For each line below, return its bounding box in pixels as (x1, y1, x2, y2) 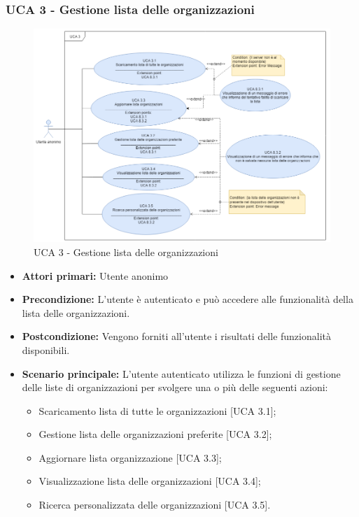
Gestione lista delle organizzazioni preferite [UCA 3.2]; (38, 427, 272, 441)
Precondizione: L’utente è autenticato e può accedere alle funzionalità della (22, 292, 353, 306)
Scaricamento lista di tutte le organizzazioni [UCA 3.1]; (38, 403, 276, 418)
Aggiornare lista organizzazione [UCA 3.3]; (38, 450, 222, 465)
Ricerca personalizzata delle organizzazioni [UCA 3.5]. (38, 497, 271, 512)
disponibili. (22, 342, 70, 357)
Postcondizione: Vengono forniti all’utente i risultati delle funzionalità (22, 329, 331, 344)
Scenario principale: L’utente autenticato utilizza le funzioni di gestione (22, 366, 341, 381)
